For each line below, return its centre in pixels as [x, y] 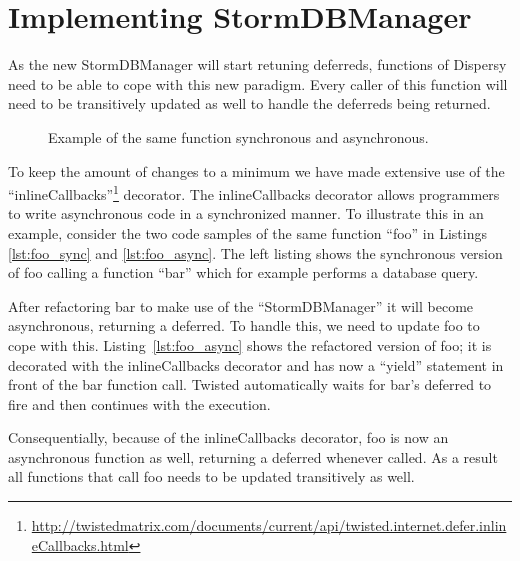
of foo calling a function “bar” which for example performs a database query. [243, 272]
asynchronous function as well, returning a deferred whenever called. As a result [253, 456]
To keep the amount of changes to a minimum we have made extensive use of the [256, 170]
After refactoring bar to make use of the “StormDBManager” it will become [241, 305]
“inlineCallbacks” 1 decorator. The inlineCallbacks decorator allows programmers [254, 192]
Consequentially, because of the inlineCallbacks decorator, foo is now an [228, 437]
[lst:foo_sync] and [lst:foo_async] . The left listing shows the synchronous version [255, 252]
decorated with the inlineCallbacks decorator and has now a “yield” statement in [256, 364]
